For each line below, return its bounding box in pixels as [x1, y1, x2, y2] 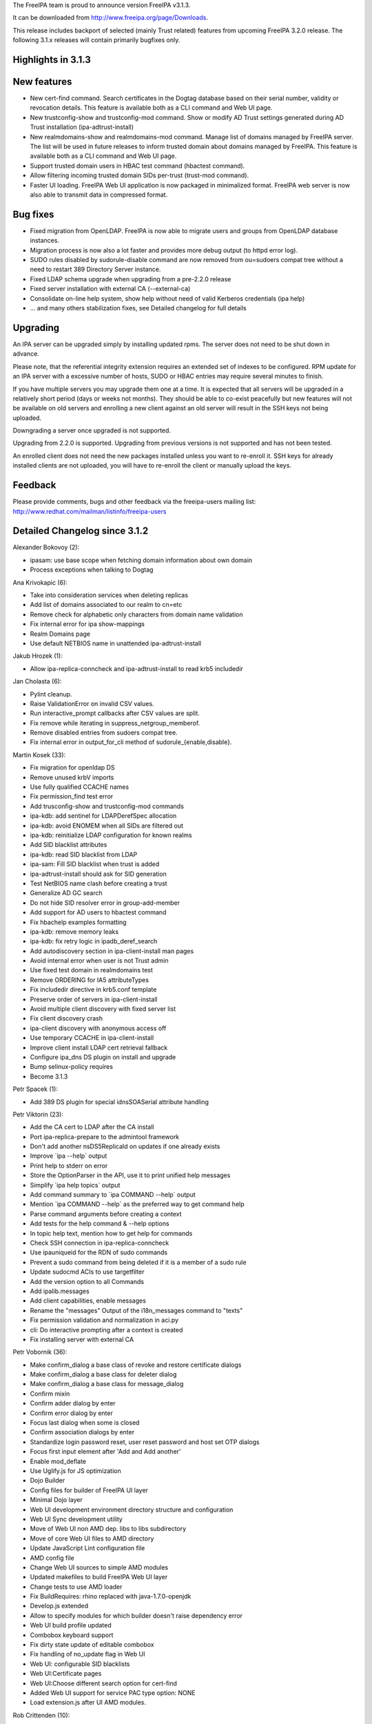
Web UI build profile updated [30, 1621, 112, 1630]
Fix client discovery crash [30, 1014, 103, 1023]
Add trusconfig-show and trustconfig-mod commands [30, 802, 184, 810]
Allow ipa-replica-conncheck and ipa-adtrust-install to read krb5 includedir [30, 664, 244, 672]
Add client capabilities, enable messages [30, 1296, 146, 1305]
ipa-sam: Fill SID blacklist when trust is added [30, 860, 160, 868]
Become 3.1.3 [30, 1072, 68, 1081]
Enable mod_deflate [30, 1457, 86, 1465]
